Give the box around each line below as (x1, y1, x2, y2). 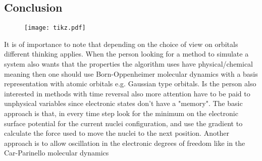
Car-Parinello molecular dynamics (4, 147, 109, 158)
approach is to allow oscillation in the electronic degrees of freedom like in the (4, 137, 245, 148)
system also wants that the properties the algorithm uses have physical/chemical (4, 59, 253, 69)
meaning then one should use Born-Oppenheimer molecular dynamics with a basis (4, 68, 258, 79)
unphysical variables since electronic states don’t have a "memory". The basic (4, 98, 243, 109)
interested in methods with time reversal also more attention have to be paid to (4, 88, 250, 98)
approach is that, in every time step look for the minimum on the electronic (4, 108, 238, 119)
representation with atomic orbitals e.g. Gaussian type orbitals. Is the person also (4, 78, 256, 89)
